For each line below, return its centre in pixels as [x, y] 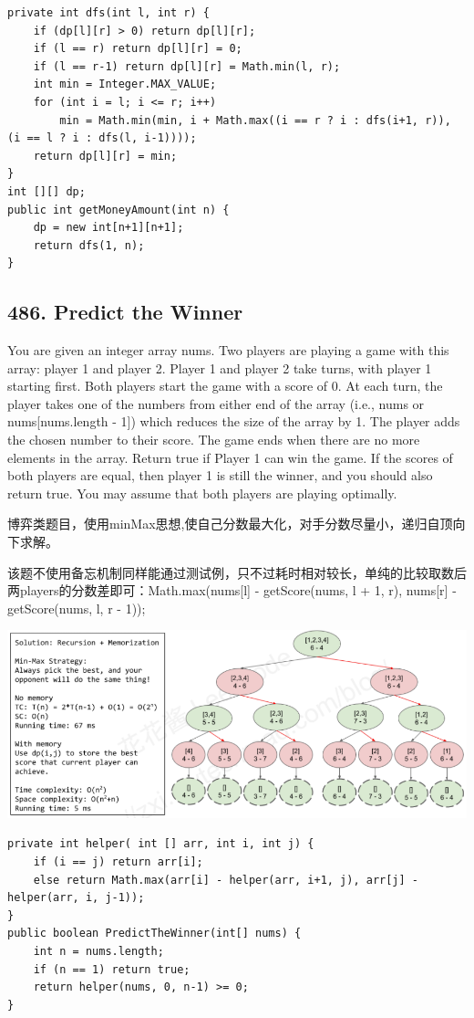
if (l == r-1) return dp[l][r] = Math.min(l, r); [187, 66]
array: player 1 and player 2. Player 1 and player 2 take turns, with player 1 [220, 367]
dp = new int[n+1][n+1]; [108, 228]
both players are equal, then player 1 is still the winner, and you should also [220, 475]
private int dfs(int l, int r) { [108, 13]
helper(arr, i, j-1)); [76, 898]
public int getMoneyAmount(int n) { [118, 210]
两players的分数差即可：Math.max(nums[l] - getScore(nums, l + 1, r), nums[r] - [232, 590]
